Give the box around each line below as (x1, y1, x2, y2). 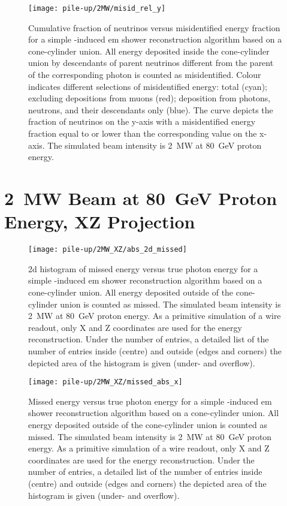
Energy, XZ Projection (4, 209, 195, 234)
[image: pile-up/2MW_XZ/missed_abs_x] (28, 378, 183, 387)
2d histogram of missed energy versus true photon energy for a (28, 262, 258, 275)
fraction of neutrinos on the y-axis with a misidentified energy (28, 115, 256, 128)
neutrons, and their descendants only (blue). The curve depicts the (28, 103, 273, 116)
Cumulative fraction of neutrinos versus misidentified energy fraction (28, 21, 280, 34)
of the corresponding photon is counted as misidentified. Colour (28, 68, 261, 81)
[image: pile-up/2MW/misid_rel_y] (28, 4, 166, 13)
